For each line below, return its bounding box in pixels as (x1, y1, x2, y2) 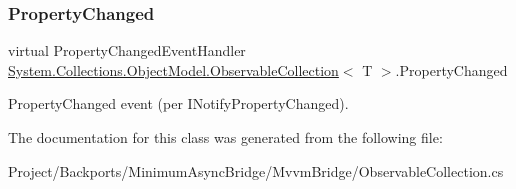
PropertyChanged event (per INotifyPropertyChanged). (8, 93, 349, 114)
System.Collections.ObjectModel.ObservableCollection (8, 59, 339, 80)
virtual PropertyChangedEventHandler (8, 40, 246, 61)
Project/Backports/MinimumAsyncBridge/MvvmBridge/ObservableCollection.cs (8, 160, 504, 181)
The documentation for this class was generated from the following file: (8, 127, 443, 147)
